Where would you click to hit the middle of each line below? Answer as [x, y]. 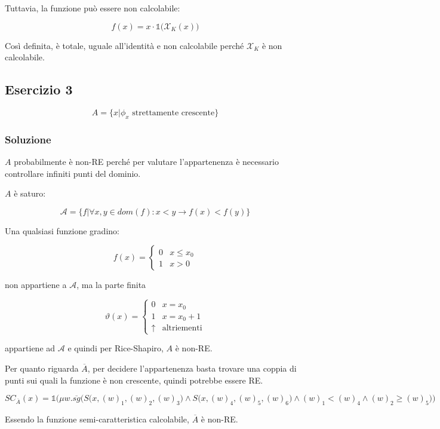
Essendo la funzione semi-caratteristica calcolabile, [97, 419]
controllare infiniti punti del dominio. [73, 173]
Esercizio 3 [39, 89]
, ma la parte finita [111, 285]
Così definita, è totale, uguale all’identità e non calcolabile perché [124, 45]
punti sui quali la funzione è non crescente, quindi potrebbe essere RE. [134, 380]
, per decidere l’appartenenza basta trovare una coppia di [192, 368]
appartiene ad [30, 348]
